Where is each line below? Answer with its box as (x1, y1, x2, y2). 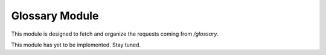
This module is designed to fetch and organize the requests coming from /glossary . (11, 30, 219, 37)
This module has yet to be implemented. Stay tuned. (11, 41, 141, 48)
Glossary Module (11, 9, 99, 22)
